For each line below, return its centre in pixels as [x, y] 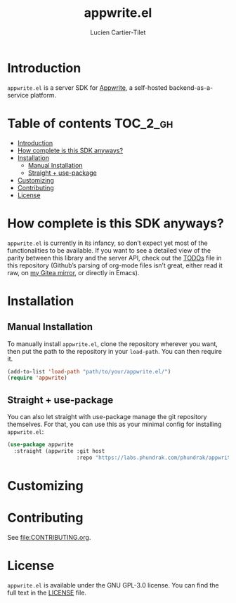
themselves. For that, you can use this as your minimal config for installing [114, 424]
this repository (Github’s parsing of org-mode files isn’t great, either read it [115, 265]
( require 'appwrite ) [38, 378]
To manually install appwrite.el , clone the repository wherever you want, [112, 344]
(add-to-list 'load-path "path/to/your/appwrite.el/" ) [89, 371]
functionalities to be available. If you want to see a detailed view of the [109, 250]
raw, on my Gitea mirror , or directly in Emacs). [73, 272]
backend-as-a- [191, 87]
